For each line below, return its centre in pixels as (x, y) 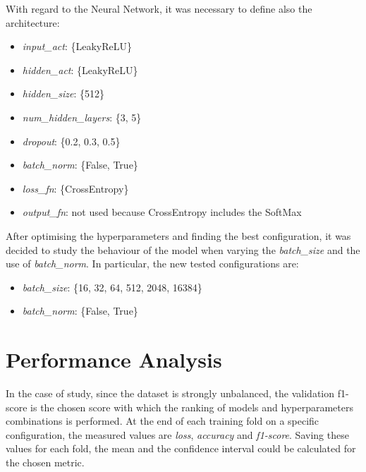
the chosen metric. (45, 462)
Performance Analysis (114, 359)
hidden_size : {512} (63, 93)
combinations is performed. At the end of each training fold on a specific (163, 421)
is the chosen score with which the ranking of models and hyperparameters (192, 407)
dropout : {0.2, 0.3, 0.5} (71, 141)
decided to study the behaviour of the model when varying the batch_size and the (183, 249)
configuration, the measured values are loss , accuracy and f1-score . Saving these (177, 434)
